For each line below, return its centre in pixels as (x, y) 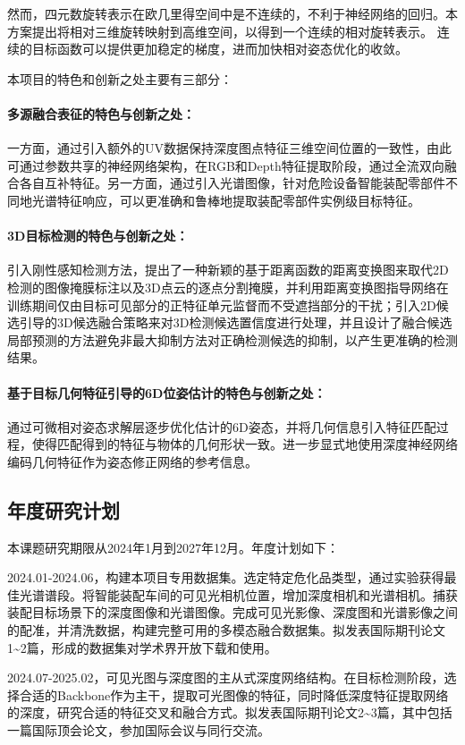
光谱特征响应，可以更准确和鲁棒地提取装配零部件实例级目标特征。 (226, 200)
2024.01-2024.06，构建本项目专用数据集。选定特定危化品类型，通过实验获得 (226, 577)
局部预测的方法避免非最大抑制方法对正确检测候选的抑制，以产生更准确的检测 (232, 339)
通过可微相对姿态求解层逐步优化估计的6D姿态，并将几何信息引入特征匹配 (222, 426)
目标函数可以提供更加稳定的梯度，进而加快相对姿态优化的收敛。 (220, 49)
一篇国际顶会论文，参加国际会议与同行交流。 (139, 730)
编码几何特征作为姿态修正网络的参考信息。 (132, 461)
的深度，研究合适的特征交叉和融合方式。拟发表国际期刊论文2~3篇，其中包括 (230, 712)
